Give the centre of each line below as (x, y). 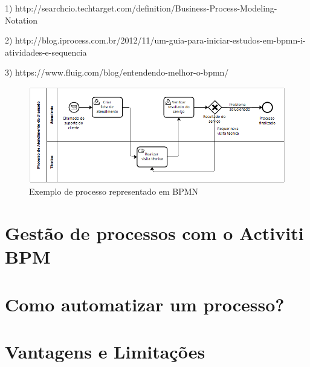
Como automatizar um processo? (145, 304)
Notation (21, 20)
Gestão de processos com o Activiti (154, 232)
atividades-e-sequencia (46, 52)
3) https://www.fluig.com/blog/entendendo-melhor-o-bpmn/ (117, 72)
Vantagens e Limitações (105, 351)
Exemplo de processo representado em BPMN (114, 191)
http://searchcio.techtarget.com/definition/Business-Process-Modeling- (146, 8)
